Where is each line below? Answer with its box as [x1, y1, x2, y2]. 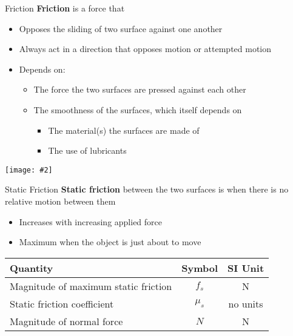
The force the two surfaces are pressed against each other [33, 83, 246, 96]
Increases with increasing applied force [19, 215, 163, 228]
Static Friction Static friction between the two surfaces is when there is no [5, 183, 289, 196]
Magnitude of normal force [10, 314, 123, 328]
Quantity [10, 260, 53, 275]
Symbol [181, 260, 218, 275]
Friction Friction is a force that [5, 2, 125, 14]
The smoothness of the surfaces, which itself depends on [33, 103, 242, 116]
